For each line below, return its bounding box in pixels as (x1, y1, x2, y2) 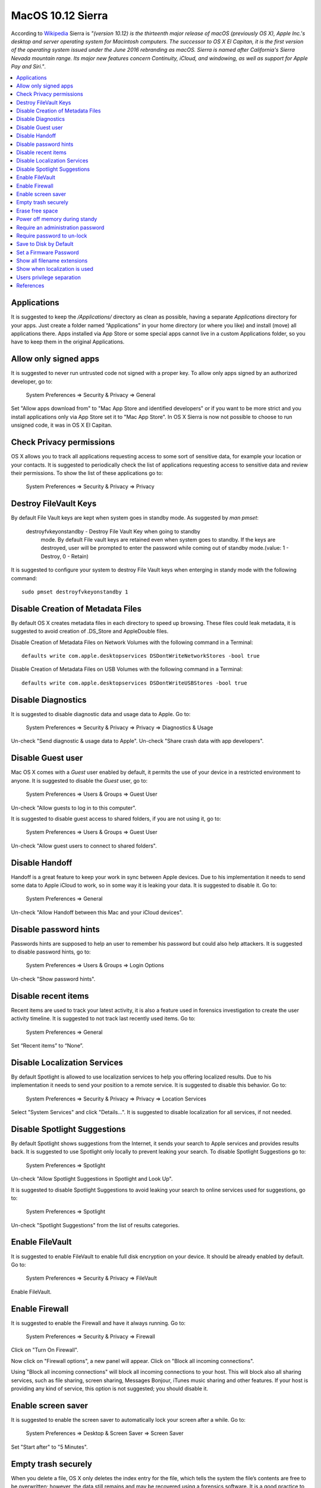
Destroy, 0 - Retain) (40, 552, 89, 559)
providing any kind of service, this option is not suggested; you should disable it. (11, 1385, 208, 1392)
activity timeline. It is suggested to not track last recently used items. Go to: (11, 1015, 196, 1022)
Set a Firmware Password (16, 249, 80, 256)
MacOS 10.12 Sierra (11, 9, 108, 22)
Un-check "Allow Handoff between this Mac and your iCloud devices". (11, 908, 184, 916)
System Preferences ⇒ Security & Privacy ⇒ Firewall (26, 1333, 156, 1340)
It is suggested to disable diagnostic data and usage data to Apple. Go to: (11, 710, 191, 717)
